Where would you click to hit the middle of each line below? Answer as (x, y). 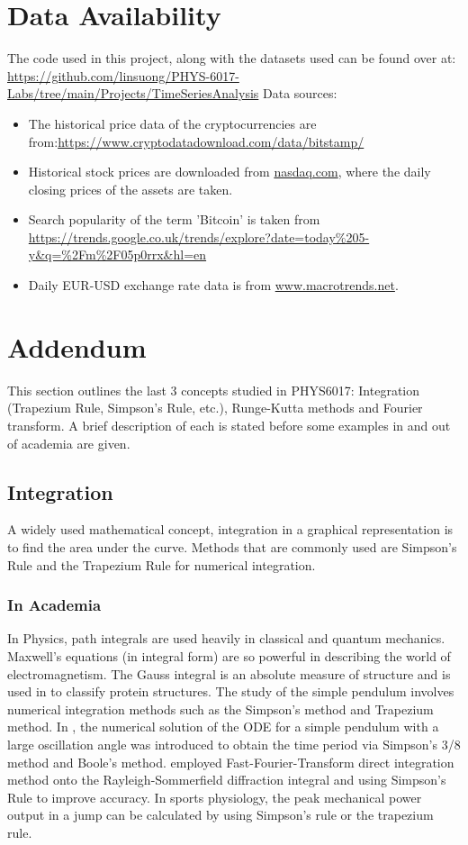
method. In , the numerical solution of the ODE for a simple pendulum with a (223, 727)
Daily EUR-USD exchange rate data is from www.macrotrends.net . (213, 285)
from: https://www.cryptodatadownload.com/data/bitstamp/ (196, 141)
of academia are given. (69, 443)
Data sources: (300, 93)
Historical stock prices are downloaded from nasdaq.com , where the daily (229, 172)
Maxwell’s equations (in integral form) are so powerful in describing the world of (229, 655)
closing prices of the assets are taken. (130, 189)
